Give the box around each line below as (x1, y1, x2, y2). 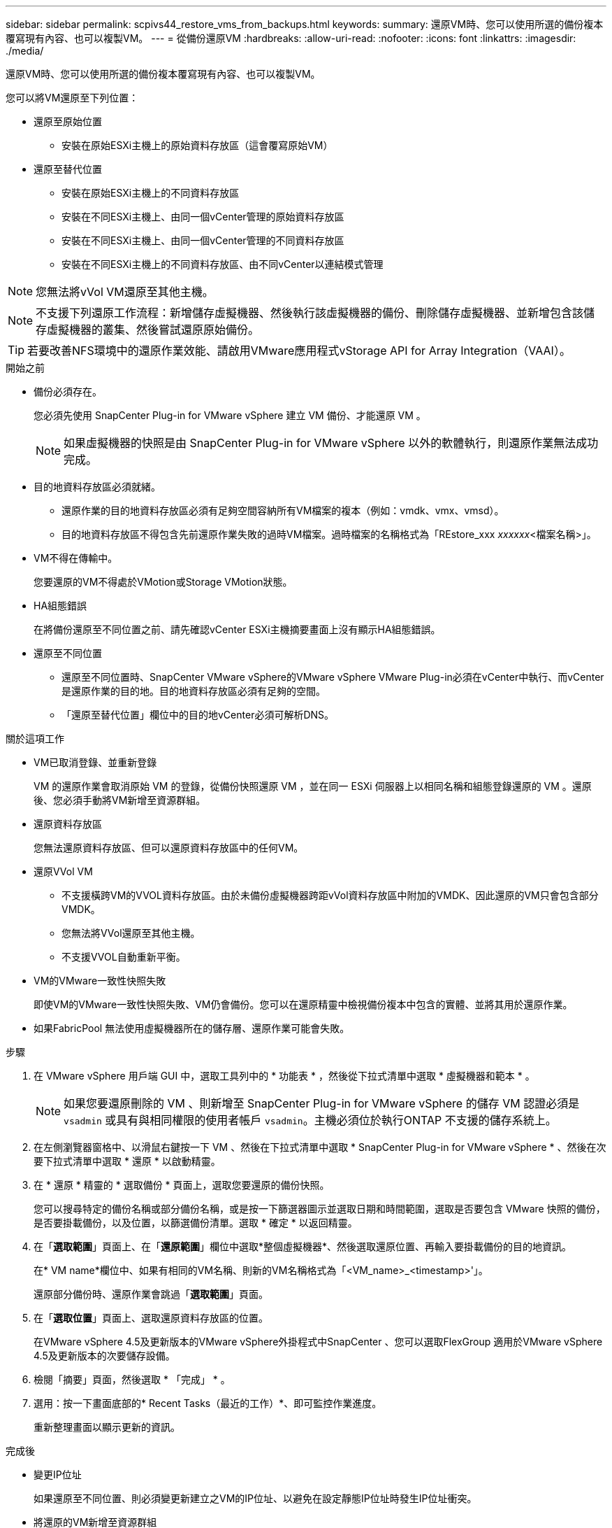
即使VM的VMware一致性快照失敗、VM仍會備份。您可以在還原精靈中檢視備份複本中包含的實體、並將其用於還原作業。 (34, 998, 573, 1010)
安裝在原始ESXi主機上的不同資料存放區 (61, 187, 240, 199)
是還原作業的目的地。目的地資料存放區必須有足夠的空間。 (61, 685, 326, 697)
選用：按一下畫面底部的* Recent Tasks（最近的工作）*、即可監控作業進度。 (34, 1397, 382, 1409)
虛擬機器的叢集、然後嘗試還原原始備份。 (47, 323, 260, 337)
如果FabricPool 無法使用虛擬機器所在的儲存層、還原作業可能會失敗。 (34, 1022, 350, 1034)
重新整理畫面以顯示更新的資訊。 (34, 1421, 180, 1433)
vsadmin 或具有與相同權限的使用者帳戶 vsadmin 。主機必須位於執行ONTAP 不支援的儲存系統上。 (64, 1113, 557, 1127)
